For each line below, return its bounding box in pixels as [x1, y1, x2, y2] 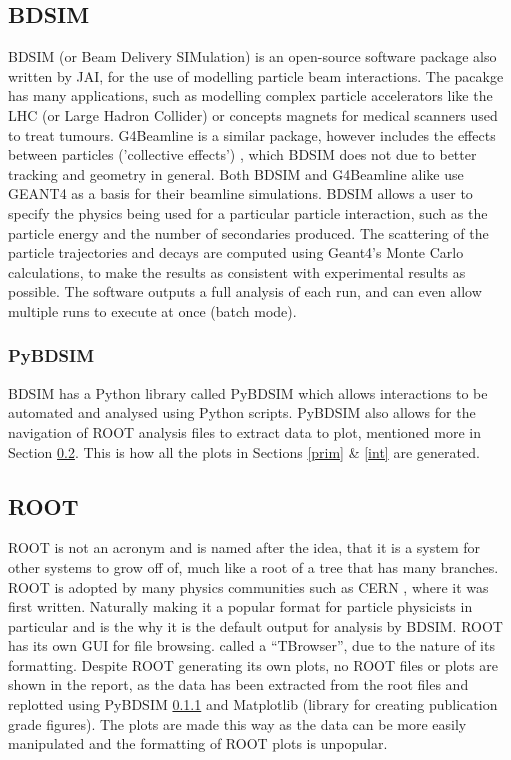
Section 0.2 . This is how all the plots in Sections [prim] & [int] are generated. [8, 441, 480, 462]
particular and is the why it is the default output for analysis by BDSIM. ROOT [8, 615, 503, 636]
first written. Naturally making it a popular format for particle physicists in [8, 596, 473, 617]
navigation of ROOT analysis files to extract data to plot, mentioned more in [8, 421, 482, 442]
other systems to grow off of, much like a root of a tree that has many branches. [8, 556, 499, 577]
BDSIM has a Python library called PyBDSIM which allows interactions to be [8, 382, 488, 403]
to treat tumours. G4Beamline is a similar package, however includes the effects [8, 124, 496, 145]
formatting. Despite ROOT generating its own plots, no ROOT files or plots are [8, 654, 498, 675]
